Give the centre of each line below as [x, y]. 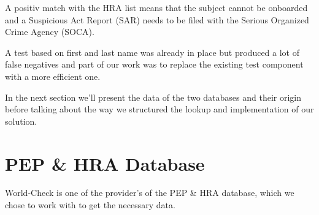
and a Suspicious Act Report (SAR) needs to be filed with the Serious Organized [157, 19]
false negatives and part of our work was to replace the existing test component [154, 64]
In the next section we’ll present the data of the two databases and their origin [153, 97]
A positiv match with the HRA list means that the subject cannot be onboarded [156, 7]
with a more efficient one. [53, 76]
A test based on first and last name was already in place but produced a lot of [152, 52]
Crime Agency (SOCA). [50, 32]
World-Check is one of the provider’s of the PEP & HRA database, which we [150, 193]
